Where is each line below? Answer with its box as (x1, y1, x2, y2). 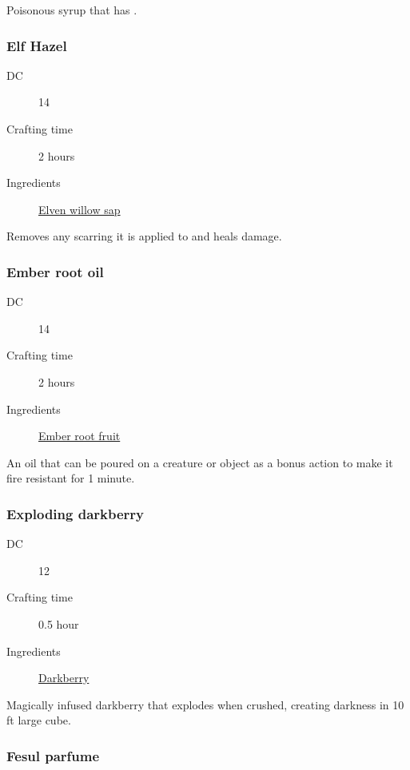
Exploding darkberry (6, 503, 145, 523)
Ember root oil (6, 261, 104, 281)
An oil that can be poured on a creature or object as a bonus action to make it (6, 454, 393, 470)
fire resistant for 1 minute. (6, 470, 135, 486)
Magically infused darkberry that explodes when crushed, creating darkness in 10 (6, 696, 404, 712)
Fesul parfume (6, 745, 100, 765)
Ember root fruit (38, 427, 121, 444)
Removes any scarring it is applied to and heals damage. (6, 228, 282, 244)
